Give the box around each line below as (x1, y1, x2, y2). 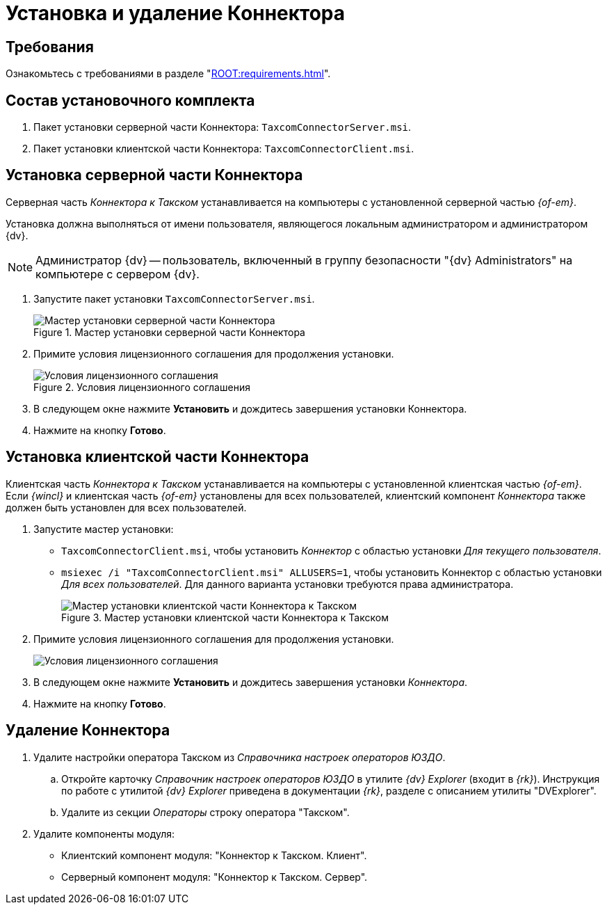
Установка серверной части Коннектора (6, 166, 303, 184)
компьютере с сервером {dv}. (35, 266, 200, 281)
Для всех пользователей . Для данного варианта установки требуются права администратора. (61, 577, 514, 590)
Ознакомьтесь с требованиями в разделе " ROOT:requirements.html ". (6, 67, 331, 80)
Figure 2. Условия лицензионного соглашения (33, 381, 250, 393)
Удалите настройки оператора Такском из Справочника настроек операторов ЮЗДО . (33, 751, 446, 763)
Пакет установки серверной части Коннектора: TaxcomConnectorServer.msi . (33, 121, 412, 134)
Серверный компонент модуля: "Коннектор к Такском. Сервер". (61, 870, 368, 883)
